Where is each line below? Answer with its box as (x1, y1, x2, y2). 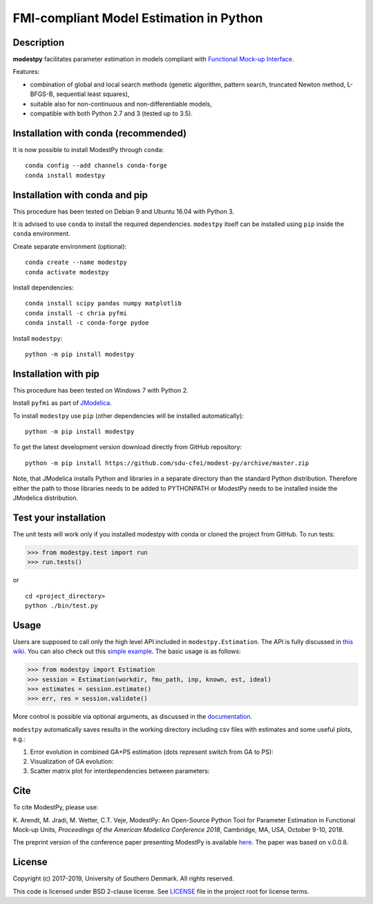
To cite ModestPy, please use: (12, 803, 99, 811)
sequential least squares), (56, 90, 130, 98)
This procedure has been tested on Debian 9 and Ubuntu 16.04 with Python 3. (12, 207, 235, 216)
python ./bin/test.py (25, 601, 98, 610)
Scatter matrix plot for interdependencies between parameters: (30, 767, 210, 775)
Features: (12, 68, 40, 76)
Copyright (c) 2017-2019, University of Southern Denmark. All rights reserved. (12, 874, 234, 883)
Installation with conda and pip (12, 189, 149, 200)
